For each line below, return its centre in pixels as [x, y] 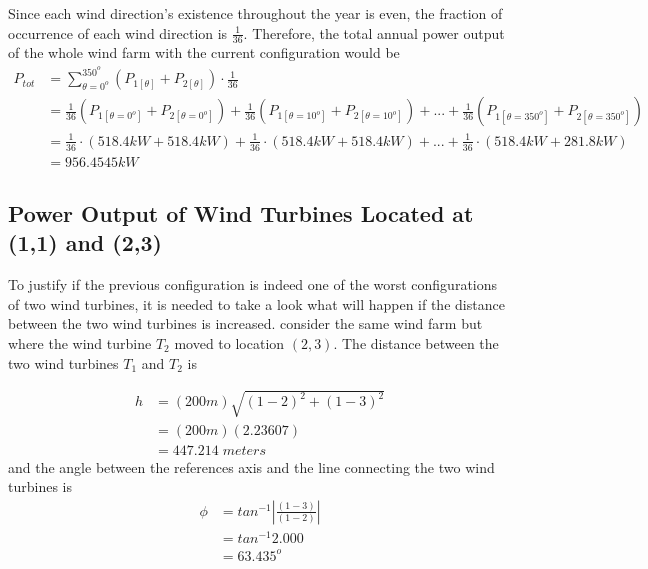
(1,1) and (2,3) [85, 242]
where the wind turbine [80, 342]
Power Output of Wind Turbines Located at [241, 212]
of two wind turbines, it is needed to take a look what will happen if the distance [256, 303]
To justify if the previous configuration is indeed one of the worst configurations [253, 284]
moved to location [229, 342]
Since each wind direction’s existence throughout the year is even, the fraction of [255, 13]
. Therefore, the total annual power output [374, 32]
